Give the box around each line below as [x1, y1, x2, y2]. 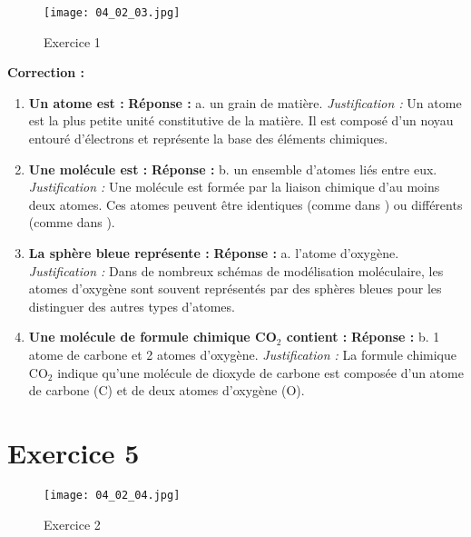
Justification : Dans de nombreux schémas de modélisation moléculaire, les [28, 261, 444, 280]
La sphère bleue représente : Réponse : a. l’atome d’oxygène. [28, 244, 399, 262]
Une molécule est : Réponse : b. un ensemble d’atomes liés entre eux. [28, 159, 437, 178]
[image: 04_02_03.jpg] [44, 6, 181, 19]
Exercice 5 [7, 433, 140, 471]
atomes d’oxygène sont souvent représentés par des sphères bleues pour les [28, 279, 442, 298]
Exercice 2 [44, 514, 101, 533]
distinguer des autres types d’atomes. [28, 296, 235, 315]
